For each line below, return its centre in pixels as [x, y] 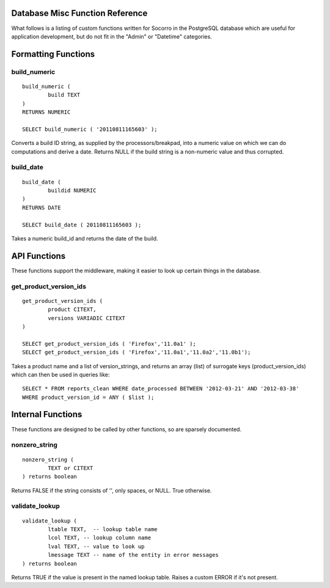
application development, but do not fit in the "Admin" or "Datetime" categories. [112, 36]
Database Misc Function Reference [79, 13]
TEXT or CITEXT [71, 468]
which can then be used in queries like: [61, 374]
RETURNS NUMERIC [46, 112]
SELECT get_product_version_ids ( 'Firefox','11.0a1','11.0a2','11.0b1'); [137, 352]
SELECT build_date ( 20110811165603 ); [82, 225]
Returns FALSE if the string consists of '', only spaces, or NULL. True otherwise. [112, 490]
